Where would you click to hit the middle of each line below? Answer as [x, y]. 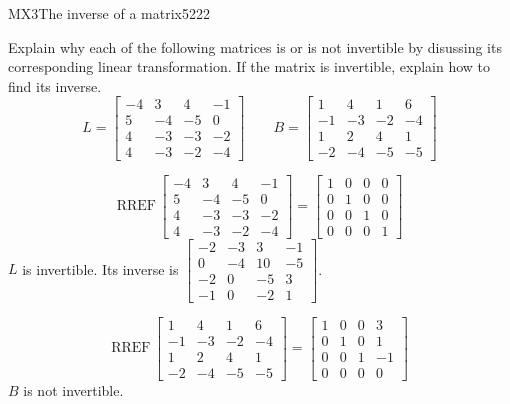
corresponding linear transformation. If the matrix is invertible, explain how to [249, 66]
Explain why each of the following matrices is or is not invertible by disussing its [255, 46]
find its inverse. [55, 85]
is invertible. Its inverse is [100, 268]
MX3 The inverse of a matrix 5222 [109, 13]
